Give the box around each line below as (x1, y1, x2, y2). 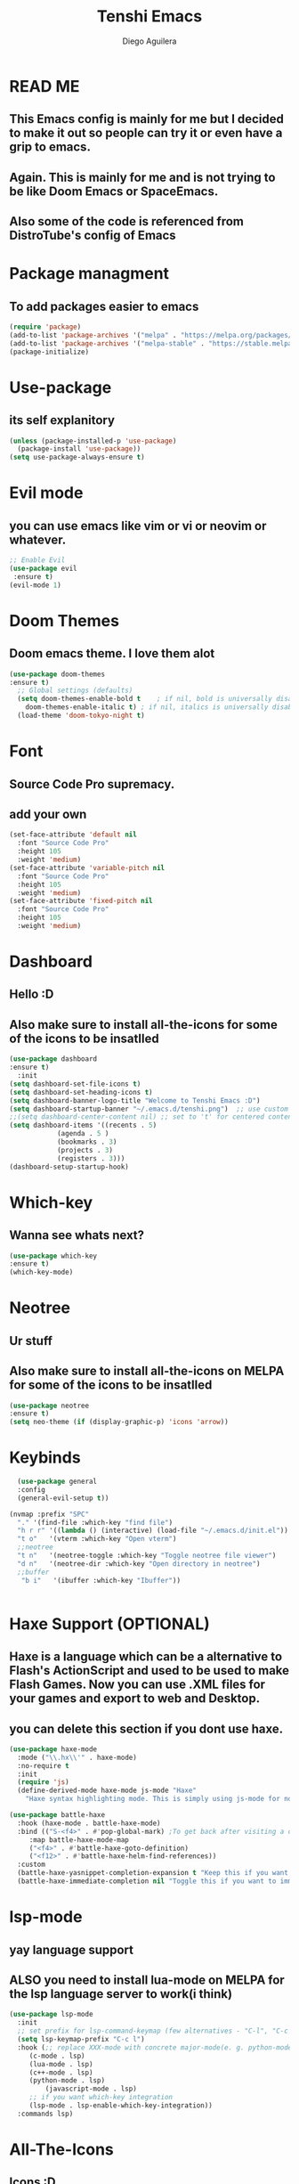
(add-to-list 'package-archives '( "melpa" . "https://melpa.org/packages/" (9, 330, 296, 339)
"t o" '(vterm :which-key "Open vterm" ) (17, 1535, 177, 1544)
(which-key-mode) (9, 1267, 74, 1277)
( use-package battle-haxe (9, 1811, 105, 1820)
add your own (9, 806, 87, 821)
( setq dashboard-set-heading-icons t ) (9, 1088, 153, 1096)
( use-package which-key (9, 1251, 98, 1260)
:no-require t (17, 1761, 69, 1770)
